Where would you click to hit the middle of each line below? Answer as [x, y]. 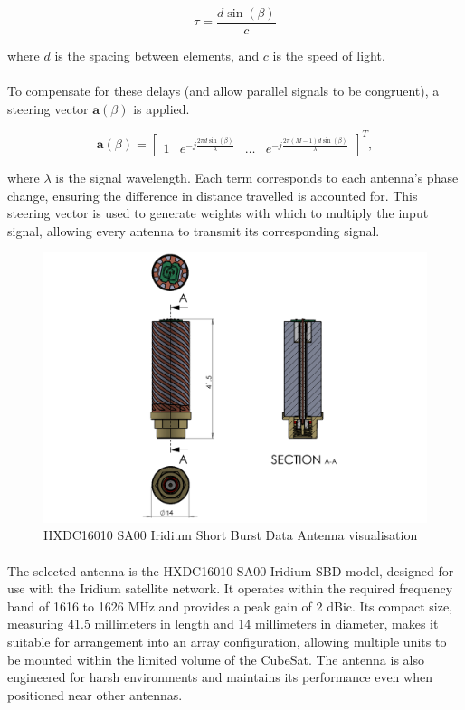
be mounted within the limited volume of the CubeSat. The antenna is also [216, 659]
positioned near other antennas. [95, 694]
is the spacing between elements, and [157, 56]
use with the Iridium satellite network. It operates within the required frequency [230, 588]
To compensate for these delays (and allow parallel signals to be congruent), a [223, 91]
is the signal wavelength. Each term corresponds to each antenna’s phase [257, 177]
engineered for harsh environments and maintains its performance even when [220, 677]
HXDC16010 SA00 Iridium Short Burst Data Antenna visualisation [231, 535]
